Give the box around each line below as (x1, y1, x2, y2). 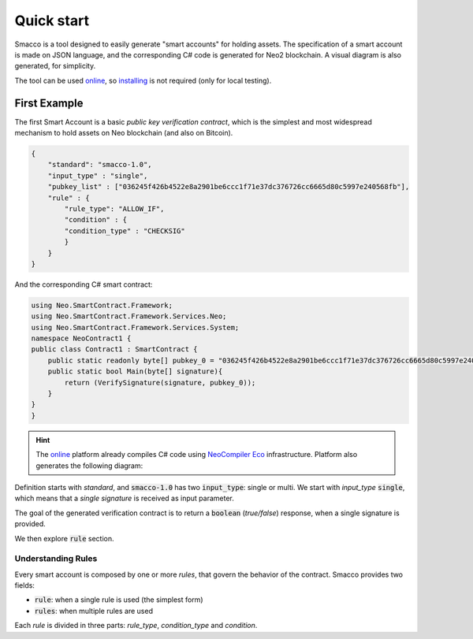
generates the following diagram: (35, 461, 143, 470)
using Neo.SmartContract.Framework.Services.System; (31, 323, 240, 332)
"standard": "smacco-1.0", (47, 160, 153, 169)
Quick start (14, 12, 90, 29)
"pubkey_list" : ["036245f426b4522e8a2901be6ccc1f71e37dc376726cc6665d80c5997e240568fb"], (47, 182, 410, 191)
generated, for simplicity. (14, 61, 96, 71)
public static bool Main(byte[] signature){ (47, 367, 223, 376)
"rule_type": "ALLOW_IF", (64, 204, 165, 213)
